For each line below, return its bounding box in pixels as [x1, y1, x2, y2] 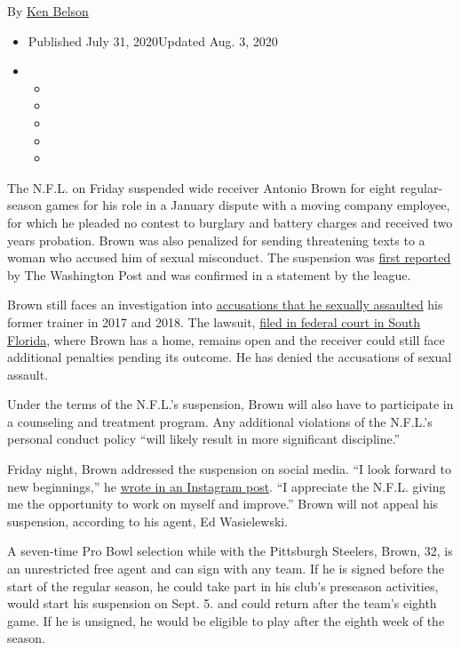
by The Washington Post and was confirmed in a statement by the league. [7, 265, 411, 284]
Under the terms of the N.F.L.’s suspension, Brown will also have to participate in [7, 395, 454, 413]
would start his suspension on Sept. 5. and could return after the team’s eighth [7, 594, 437, 613]
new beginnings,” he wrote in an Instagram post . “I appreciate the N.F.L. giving [7, 477, 446, 495]
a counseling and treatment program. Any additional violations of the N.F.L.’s [7, 412, 433, 430]
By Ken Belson [7, 2, 89, 20]
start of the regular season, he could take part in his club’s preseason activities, [7, 576, 439, 595]
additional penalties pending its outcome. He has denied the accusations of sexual [7, 348, 452, 366]
